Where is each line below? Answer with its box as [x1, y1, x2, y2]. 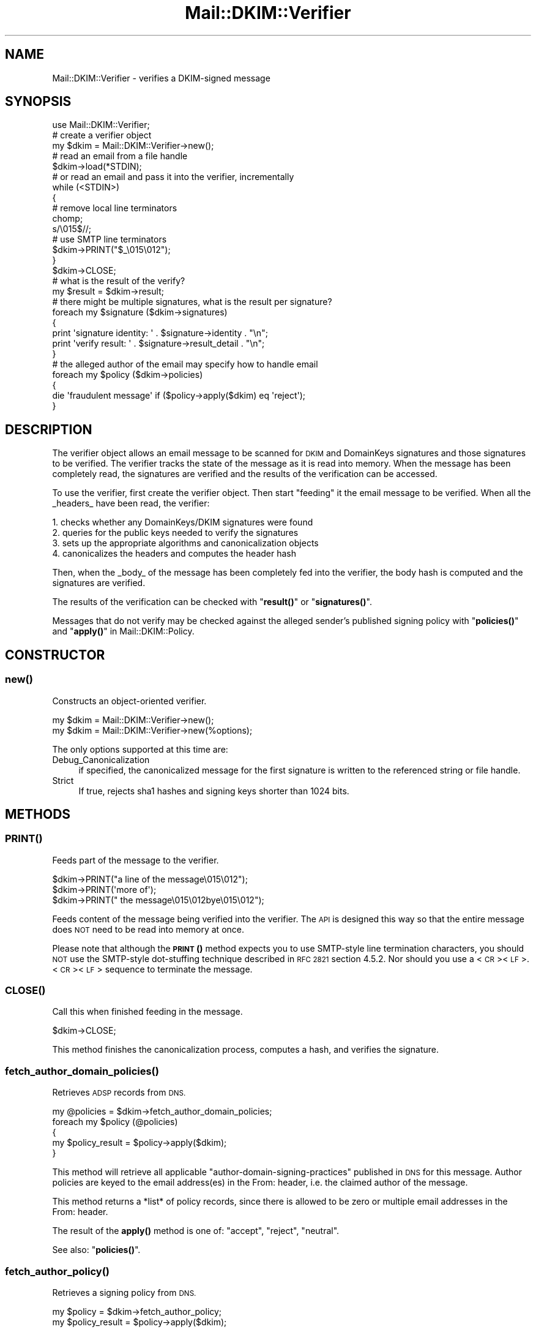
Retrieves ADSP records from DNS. [52, 1087, 186, 1098]
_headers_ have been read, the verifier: [52, 498, 210, 509]
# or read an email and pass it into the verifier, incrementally [52, 171, 294, 182]
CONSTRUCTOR [5, 647, 105, 663]
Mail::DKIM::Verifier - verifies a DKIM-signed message [52, 72, 270, 83]
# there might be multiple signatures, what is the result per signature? [52, 296, 332, 307]
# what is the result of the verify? [52, 276, 185, 287]
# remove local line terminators [52, 203, 177, 214]
